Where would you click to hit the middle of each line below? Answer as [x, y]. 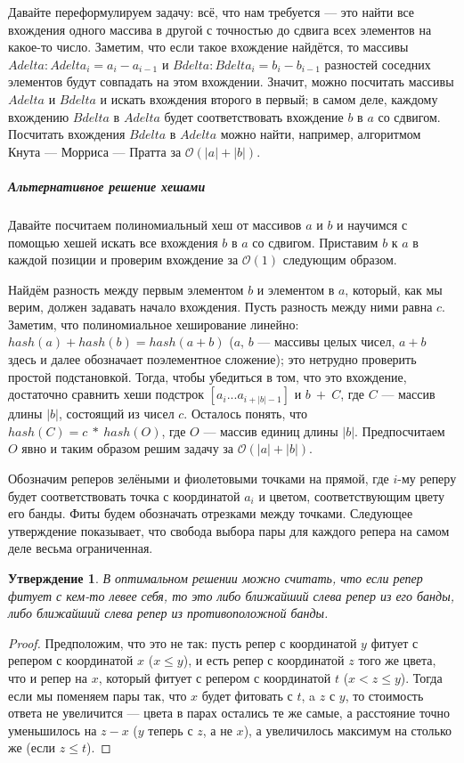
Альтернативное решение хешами [107, 186]
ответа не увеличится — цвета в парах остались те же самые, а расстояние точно [229, 713]
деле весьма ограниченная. [81, 548]
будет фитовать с [247, 695]
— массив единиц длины [271, 430]
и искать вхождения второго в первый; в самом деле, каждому [269, 98]
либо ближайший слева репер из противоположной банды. [168, 613]
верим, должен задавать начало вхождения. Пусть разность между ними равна [220, 307]
